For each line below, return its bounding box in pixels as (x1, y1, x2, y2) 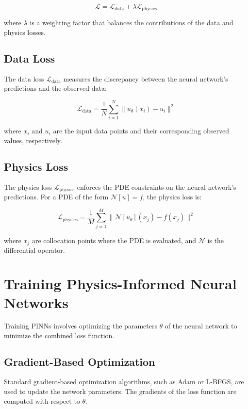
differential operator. (4, 245, 65, 255)
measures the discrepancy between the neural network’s (63, 73, 228, 83)
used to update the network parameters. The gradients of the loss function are (4, 386, 237, 396)
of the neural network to (165, 321, 237, 331)
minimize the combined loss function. (4, 330, 115, 340)
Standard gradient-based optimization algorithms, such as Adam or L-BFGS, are (4, 376, 244, 387)
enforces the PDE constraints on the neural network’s (77, 181, 236, 192)
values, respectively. (4, 135, 62, 145)
